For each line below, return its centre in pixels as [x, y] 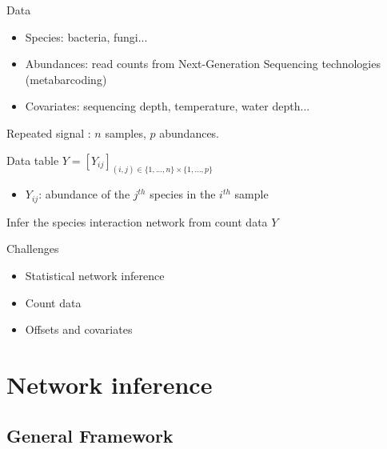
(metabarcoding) [66, 79]
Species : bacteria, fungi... [86, 36]
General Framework [90, 435]
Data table [33, 160]
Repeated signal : [49, 132]
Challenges [33, 249]
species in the [183, 194]
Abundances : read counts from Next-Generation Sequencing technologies [203, 64]
